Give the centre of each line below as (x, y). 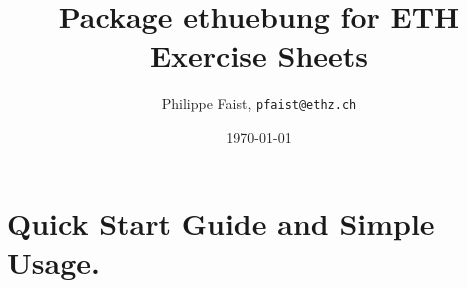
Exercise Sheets (259, 55)
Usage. (53, 261)
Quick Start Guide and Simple (221, 222)
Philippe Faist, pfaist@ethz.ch (259, 103)
